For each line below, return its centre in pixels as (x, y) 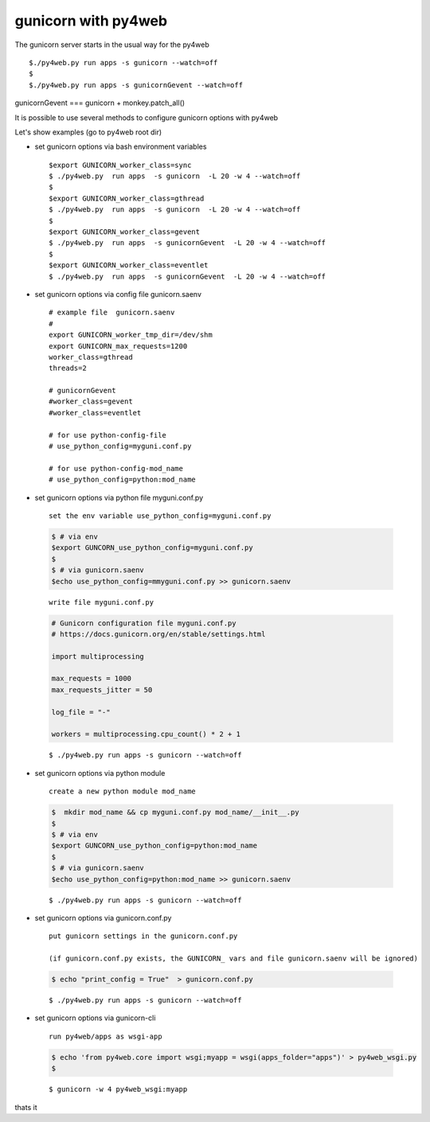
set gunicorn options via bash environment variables (121, 146)
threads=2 (68, 368)
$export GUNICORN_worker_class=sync (120, 165)
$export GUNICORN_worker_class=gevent (125, 232)
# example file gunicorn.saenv (112, 313)
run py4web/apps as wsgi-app (106, 1036)
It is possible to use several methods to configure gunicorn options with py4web (147, 117)
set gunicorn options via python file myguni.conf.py (119, 497)
